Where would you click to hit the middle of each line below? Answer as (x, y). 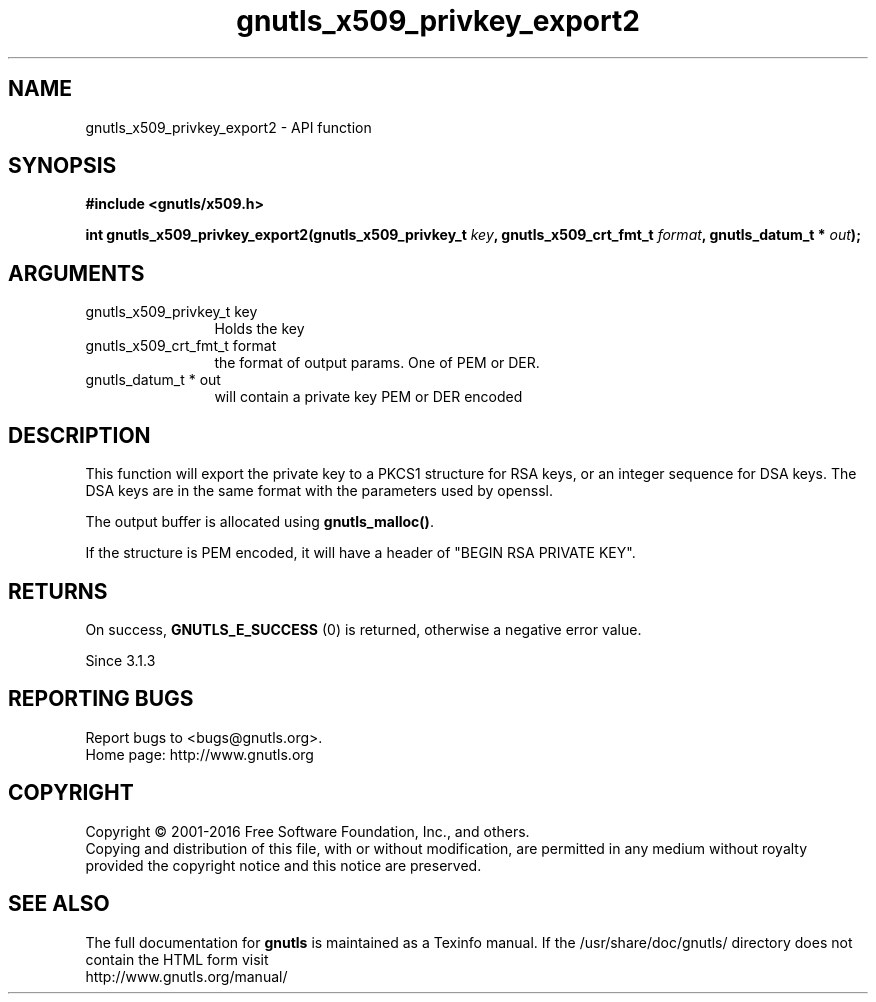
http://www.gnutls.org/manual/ (186, 976)
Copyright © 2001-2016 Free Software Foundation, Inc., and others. (307, 831)
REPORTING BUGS (101, 699)
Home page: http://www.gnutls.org (199, 754)
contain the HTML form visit (177, 959)
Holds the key (259, 329)
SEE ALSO (59, 904)
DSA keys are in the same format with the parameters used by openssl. (319, 491)
